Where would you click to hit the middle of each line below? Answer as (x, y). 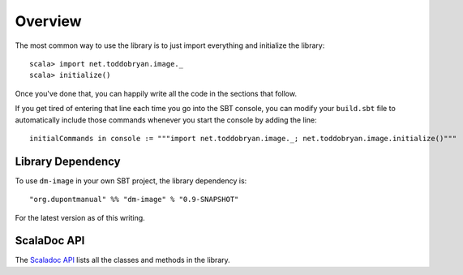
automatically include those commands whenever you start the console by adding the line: (166, 120)
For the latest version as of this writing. (80, 217)
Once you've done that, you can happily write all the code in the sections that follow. (156, 93)
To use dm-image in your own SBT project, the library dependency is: (131, 180)
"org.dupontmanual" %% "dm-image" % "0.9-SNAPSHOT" (134, 200)
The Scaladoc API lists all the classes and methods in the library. (122, 260)
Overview (48, 21)
